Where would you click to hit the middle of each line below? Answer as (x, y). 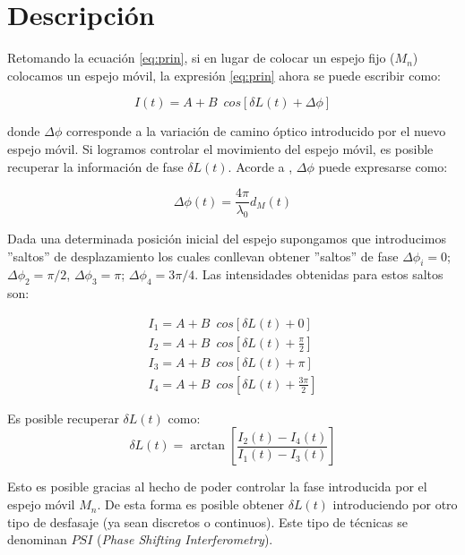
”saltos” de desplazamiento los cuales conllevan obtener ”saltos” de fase (203, 256)
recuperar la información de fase (95, 166)
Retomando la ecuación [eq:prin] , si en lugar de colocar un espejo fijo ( (201, 58)
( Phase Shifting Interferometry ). (185, 539)
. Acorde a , (260, 166)
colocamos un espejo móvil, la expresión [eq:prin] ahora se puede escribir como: (224, 75)
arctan (208, 446)
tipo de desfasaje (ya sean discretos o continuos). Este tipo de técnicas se (207, 521)
